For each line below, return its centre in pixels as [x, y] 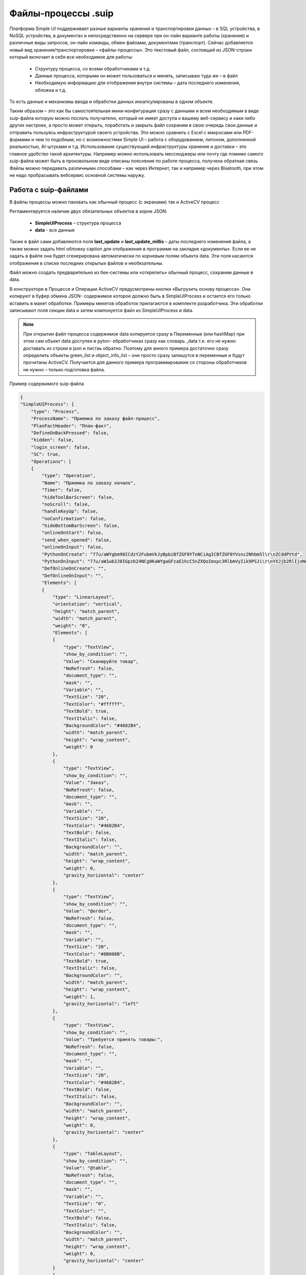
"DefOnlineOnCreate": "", [74, 568]
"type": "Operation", [69, 476]
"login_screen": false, [60, 447]
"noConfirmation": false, [74, 518]
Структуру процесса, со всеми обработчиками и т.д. [93, 68]
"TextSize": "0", [85, 1204]
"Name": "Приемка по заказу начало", [89, 483]
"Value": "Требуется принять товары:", [113, 1040]
